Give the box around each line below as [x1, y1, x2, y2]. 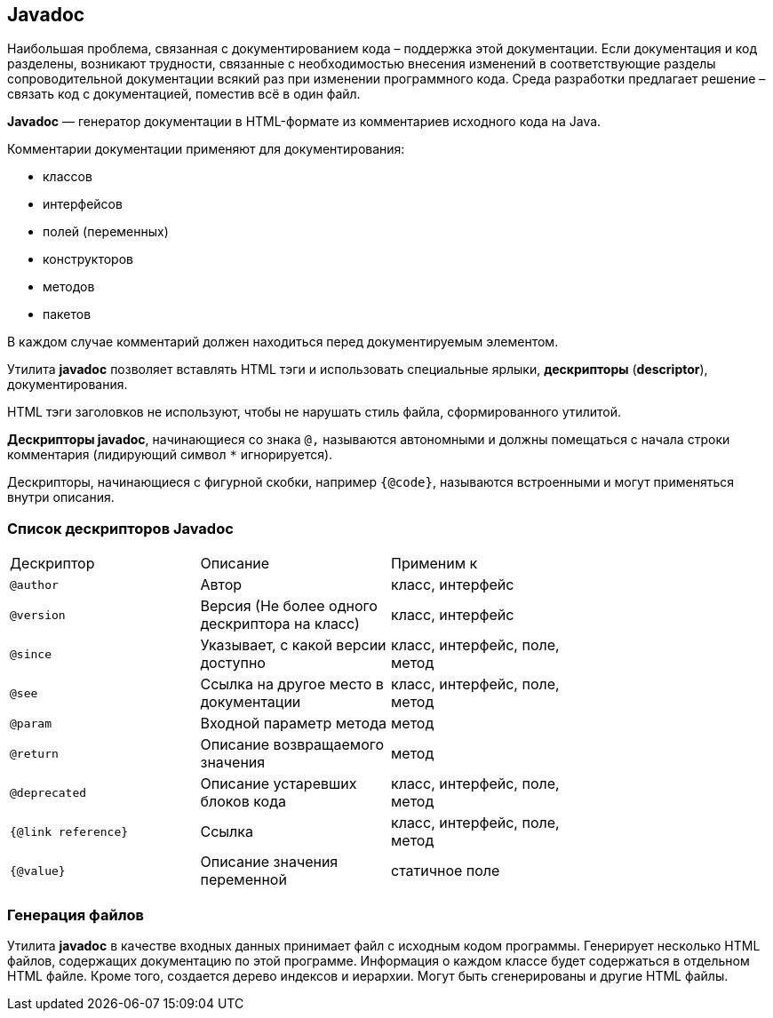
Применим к [391, 554, 478, 573]
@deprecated [10, 785, 87, 799]
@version [10, 608, 66, 622]
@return [10, 746, 59, 760]
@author [10, 577, 59, 592]
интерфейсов [43, 196, 123, 212]
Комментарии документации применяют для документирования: [7, 141, 405, 157]
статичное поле [391, 862, 500, 880]
